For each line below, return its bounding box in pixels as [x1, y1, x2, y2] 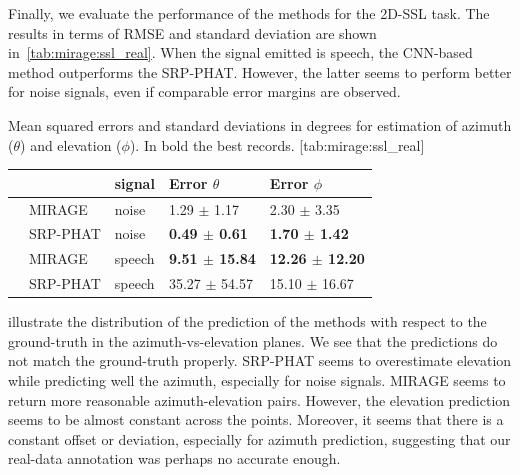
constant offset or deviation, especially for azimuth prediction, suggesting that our [8, 428, 511, 449]
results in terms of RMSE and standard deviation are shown [8, 22, 377, 43]
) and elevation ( [20, 134, 122, 155]
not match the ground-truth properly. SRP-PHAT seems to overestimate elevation [8, 350, 512, 371]
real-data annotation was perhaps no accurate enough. [8, 448, 341, 469]
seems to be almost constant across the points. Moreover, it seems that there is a [8, 409, 504, 430]
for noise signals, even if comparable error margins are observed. [8, 81, 401, 102]
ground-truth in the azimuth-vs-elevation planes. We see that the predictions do [8, 330, 498, 351]
